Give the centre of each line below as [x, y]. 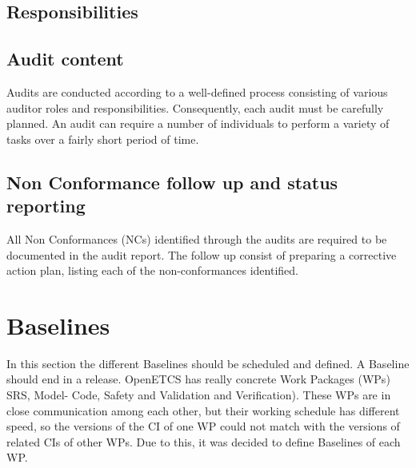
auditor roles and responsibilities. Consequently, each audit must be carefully [195, 107]
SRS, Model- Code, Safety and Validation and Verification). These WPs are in [199, 395]
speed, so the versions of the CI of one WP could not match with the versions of [203, 426]
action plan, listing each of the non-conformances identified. [152, 270]
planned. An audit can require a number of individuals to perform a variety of [198, 123]
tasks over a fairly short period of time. [103, 139]
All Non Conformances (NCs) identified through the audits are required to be [197, 238]
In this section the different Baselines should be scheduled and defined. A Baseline [208, 363]
